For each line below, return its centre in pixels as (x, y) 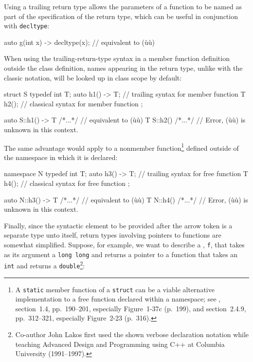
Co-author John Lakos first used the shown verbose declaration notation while (132, 334)
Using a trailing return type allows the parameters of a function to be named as (123, 6)
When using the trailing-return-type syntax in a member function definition (117, 58)
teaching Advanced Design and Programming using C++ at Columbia (120, 344)
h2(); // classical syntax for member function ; (73, 103)
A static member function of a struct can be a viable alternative (115, 289)
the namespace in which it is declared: (61, 157)
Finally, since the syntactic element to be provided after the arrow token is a (118, 225)
